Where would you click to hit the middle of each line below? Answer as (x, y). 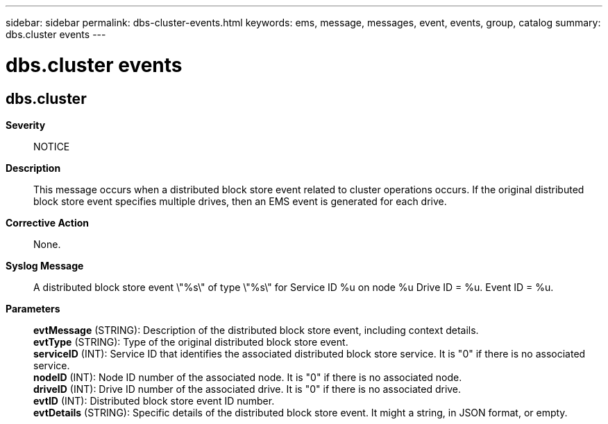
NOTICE (52, 146)
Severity (26, 125)
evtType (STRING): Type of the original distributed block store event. (191, 342)
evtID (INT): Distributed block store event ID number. (154, 400)
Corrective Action (47, 222)
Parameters (33, 308)
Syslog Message (45, 265)
